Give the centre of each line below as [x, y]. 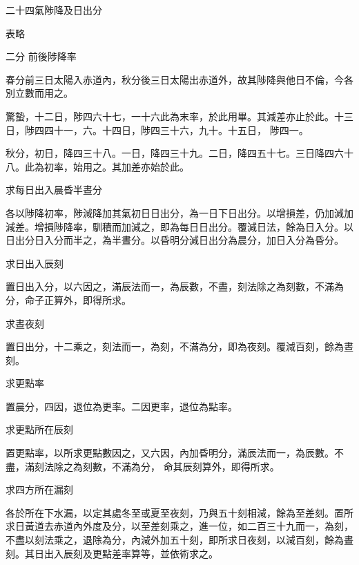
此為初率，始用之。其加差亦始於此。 [107, 166]
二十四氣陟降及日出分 [54, 10]
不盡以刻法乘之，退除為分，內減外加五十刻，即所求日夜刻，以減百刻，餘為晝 [179, 540]
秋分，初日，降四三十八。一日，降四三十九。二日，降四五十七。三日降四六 [175, 153]
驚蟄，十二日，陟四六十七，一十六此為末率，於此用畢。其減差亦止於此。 [170, 116]
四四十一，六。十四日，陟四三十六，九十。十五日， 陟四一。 [171, 130]
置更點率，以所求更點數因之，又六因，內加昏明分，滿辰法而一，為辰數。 [170, 453]
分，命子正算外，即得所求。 [68, 299]
